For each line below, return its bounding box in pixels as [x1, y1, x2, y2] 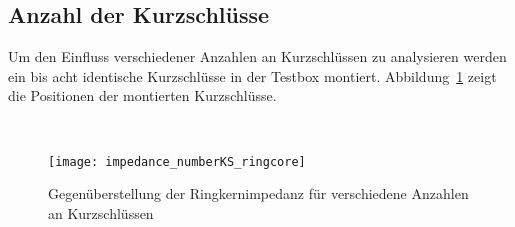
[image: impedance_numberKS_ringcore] [48, 154, 306, 169]
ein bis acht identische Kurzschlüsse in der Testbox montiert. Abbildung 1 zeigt [8, 65, 497, 86]
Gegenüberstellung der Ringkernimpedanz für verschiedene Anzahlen [48, 183, 469, 204]
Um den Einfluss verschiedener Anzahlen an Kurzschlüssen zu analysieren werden [8, 46, 507, 67]
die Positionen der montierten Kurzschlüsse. [8, 85, 277, 106]
